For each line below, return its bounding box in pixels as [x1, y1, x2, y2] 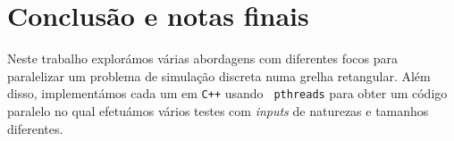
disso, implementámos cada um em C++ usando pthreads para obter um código [7, 84, 448, 103]
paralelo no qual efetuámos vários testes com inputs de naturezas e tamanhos [7, 101, 429, 120]
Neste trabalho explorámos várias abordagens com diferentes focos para [7, 49, 399, 68]
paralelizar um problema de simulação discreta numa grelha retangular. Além [7, 66, 431, 85]
